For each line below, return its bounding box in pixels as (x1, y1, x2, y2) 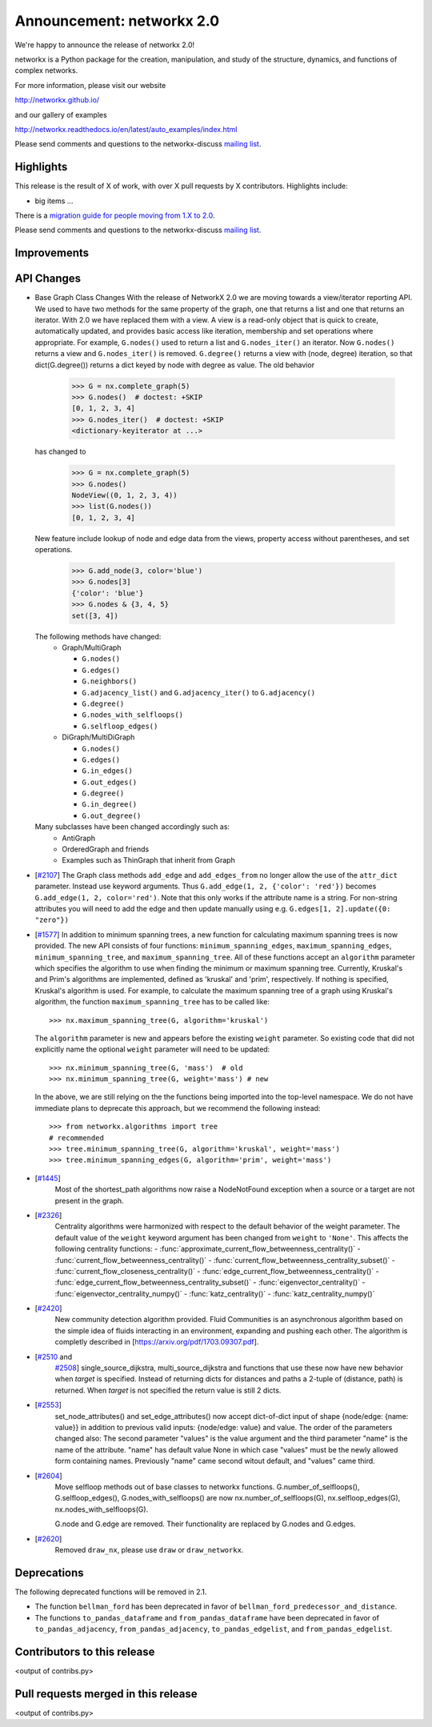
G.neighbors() (82, 677, 138, 686)
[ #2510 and (34, 1352, 73, 1361)
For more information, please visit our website (14, 80, 166, 90)
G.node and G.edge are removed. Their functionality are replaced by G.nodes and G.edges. (54, 1519, 356, 1529)
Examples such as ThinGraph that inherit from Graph (62, 855, 235, 865)
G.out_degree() (82, 811, 142, 820)
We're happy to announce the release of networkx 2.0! (14, 40, 195, 50)
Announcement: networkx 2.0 (14, 12, 220, 30)
